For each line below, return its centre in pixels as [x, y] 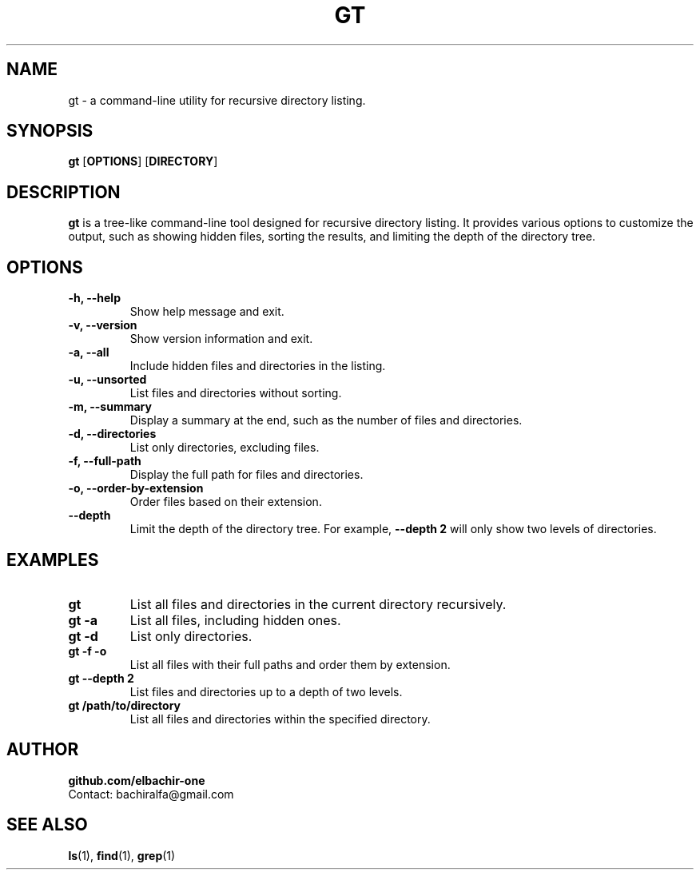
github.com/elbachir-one [137, 780]
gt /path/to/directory [125, 705]
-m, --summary [110, 407]
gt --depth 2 [101, 678]
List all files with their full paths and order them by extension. [290, 664]
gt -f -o [87, 651]
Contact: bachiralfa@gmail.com [151, 794]
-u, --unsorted [107, 380]
